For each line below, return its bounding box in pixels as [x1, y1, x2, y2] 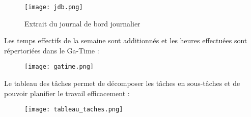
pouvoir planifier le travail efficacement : [4, 87, 130, 98]
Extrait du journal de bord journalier [24, 18, 141, 28]
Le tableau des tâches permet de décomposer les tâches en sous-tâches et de [4, 78, 240, 89]
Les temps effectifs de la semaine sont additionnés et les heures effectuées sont [4, 35, 247, 46]
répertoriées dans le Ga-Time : [4, 45, 99, 55]
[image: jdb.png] [24, 4, 83, 11]
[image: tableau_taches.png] [24, 106, 123, 113]
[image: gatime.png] [24, 63, 94, 71]
